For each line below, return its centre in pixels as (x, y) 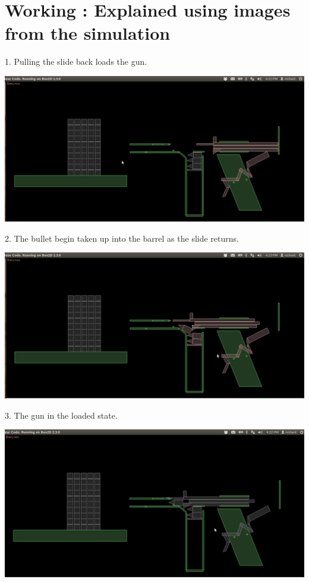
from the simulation (88, 33)
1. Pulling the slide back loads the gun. (76, 61)
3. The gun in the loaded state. (61, 415)
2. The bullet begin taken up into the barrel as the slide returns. (122, 238)
